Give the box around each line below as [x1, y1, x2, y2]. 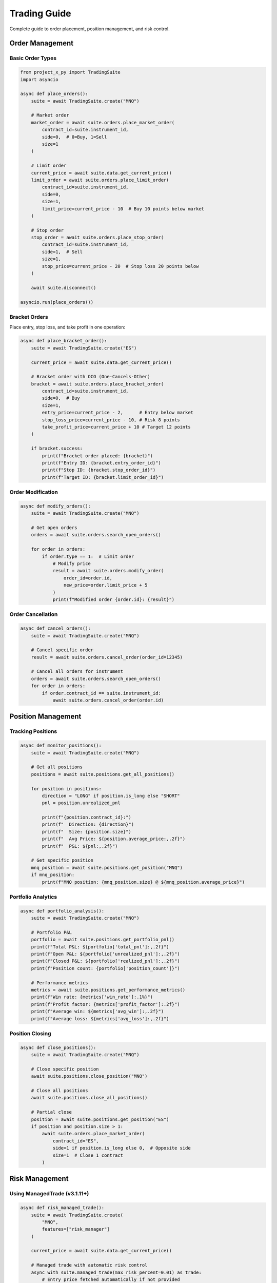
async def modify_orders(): [20, 503, 91, 509]
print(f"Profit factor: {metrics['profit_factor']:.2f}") [31, 1001, 180, 1007]
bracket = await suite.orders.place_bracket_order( [31, 381, 164, 387]
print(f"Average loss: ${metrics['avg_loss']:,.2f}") [31, 1016, 169, 1021]
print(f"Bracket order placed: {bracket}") [42, 453, 153, 459]
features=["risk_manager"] [42, 1227, 110, 1232]
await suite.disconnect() [31, 285, 96, 290]
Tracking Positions [9, 728, 57, 735]
